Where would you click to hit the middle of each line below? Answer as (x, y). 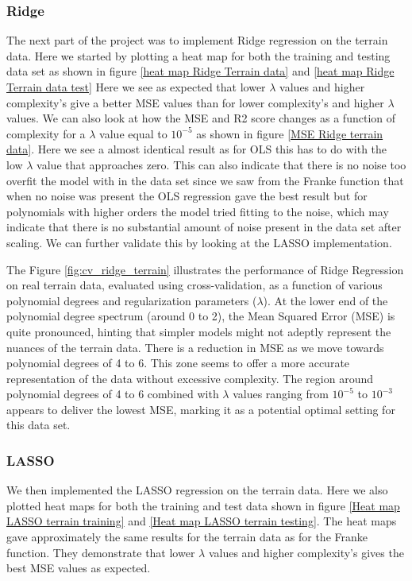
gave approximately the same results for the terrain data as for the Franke (187, 537)
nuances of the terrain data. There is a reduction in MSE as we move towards (195, 347)
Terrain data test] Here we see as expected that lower (136, 87)
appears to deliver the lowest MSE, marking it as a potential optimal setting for (201, 409)
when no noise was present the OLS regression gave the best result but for (187, 196)
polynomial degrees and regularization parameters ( (132, 300)
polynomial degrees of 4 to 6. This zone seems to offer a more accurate (178, 363)
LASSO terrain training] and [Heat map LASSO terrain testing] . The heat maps (202, 521)
